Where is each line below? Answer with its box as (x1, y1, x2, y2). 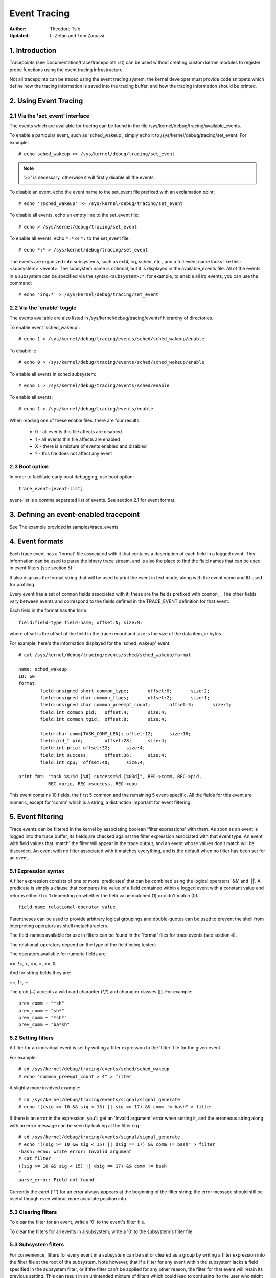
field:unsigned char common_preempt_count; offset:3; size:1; (40, 702, 232, 708)
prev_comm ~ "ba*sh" (18, 1022, 70, 1028)
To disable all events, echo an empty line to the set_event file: (9, 212, 139, 218)
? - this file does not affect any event (35, 450, 112, 457)
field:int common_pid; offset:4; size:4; (40, 709, 167, 715)
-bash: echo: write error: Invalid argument (18, 1148, 132, 1154)
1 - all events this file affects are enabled (35, 436, 120, 442)
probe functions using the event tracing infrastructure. (9, 66, 124, 73)
